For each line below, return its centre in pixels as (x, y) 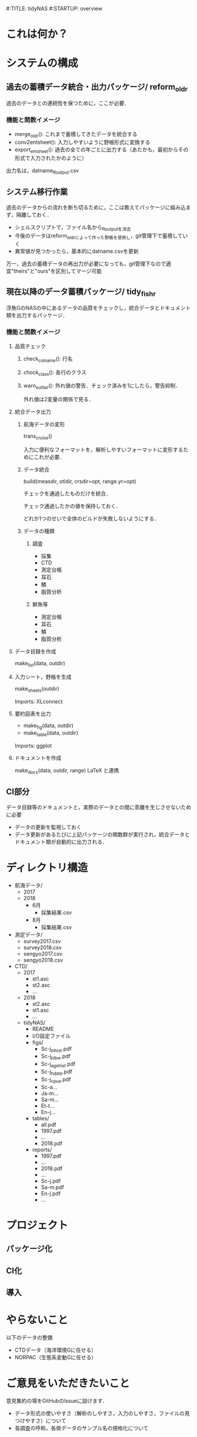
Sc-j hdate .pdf (56, 1072)
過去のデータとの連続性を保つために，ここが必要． (68, 103)
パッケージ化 (29, 1249)
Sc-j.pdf (51, 1181)
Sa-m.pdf (53, 1187)
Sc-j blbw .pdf (56, 1057)
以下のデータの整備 (29, 1337)
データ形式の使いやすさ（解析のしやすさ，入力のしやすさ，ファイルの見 (102, 1413)
